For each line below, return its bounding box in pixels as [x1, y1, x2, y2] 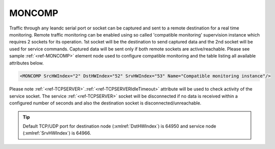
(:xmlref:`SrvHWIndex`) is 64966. [23, 130, 91, 136]
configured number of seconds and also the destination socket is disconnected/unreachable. [9, 100, 201, 106]
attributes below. [9, 60, 44, 66]
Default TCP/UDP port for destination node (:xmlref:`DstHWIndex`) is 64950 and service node [23, 123, 216, 129]
